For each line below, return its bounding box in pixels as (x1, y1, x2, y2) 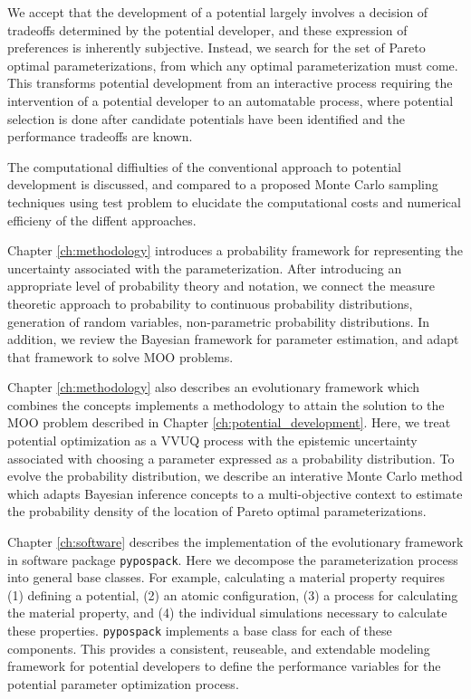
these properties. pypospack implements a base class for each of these (7, 621, 392, 640)
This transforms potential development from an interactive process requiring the (7, 73, 453, 92)
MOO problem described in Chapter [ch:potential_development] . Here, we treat (7, 413, 451, 432)
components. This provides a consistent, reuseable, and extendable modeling (7, 638, 430, 657)
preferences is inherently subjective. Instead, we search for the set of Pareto (7, 38, 426, 57)
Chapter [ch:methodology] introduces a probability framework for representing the (7, 241, 463, 260)
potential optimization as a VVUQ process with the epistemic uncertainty (7, 431, 418, 450)
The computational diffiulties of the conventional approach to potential (7, 157, 401, 176)
